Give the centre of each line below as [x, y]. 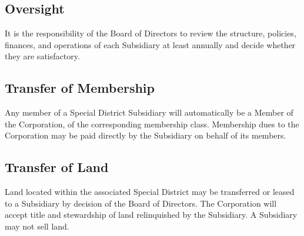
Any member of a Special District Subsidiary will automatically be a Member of [149, 112]
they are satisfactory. [42, 56]
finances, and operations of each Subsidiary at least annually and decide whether [150, 44]
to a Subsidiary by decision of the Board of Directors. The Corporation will [141, 203]
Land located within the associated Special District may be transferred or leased [150, 192]
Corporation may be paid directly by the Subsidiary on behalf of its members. [146, 135]
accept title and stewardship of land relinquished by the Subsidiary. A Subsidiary [151, 215]
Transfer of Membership [80, 88]
